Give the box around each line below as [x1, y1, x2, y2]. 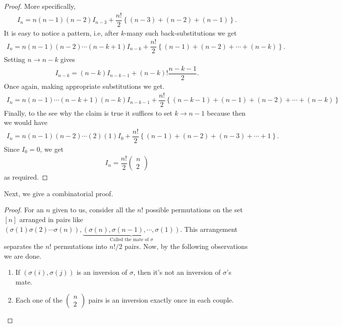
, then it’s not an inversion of [133, 267, 221, 277]
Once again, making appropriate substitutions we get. [4, 81, 165, 91]
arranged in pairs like [19, 214, 83, 224]
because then [207, 107, 246, 118]
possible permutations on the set [145, 204, 243, 215]
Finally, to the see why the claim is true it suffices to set [4, 107, 172, 118]
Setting [4, 54, 25, 64]
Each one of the [15, 295, 63, 305]
